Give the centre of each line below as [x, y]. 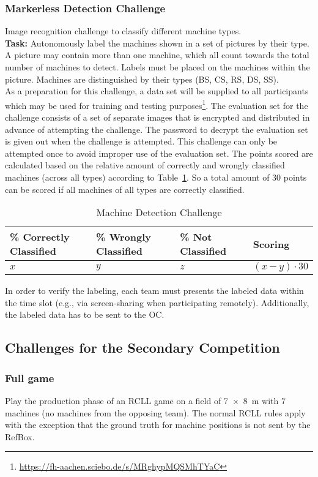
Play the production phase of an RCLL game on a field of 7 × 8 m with [142, 400]
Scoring [271, 244]
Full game [30, 377]
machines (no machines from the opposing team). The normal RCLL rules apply [155, 412]
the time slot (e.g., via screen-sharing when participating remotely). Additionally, [157, 302]
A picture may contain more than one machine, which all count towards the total [157, 55]
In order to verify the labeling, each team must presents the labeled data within [154, 291]
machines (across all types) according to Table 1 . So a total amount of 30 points [156, 177]
